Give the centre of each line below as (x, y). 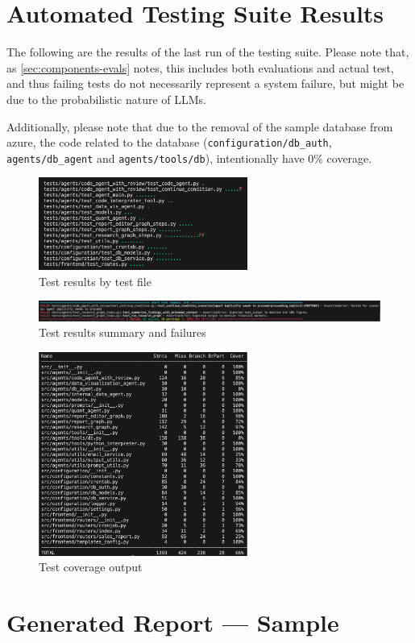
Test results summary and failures (122, 332)
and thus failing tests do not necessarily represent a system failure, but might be (205, 83)
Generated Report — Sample (173, 622)
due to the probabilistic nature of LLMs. (106, 99)
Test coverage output (91, 567)
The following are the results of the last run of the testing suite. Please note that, (208, 52)
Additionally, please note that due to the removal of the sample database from (200, 126)
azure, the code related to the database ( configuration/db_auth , (169, 142)
